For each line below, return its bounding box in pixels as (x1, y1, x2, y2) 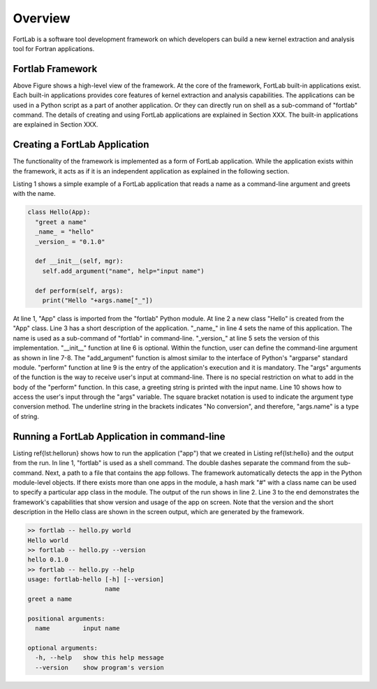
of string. (13, 412, 40, 420)
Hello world (27, 536, 69, 544)
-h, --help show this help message (35, 654, 164, 662)
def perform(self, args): (35, 287, 124, 294)
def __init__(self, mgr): (35, 257, 124, 265)
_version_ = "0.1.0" (35, 238, 105, 246)
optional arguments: (27, 644, 98, 652)
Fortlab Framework (13, 63, 98, 75)
